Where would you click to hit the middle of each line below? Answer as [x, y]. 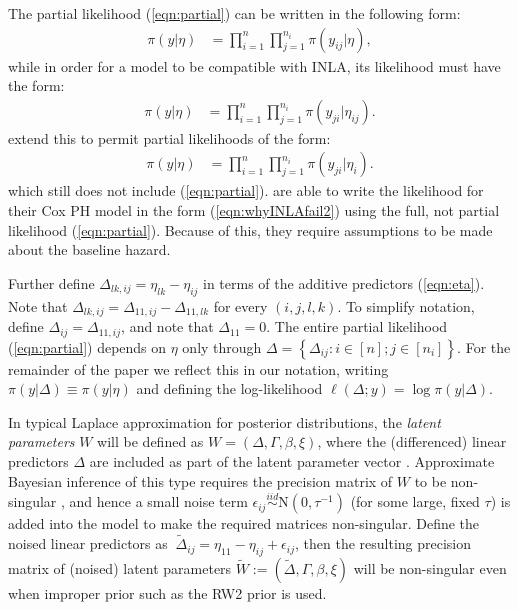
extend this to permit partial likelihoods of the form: [169, 137]
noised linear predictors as [88, 543]
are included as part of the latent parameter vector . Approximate [292, 460]
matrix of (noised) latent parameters [120, 567]
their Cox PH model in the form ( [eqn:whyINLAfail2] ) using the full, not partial [254, 210]
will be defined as [150, 441]
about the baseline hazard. [89, 249]
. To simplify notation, [406, 305]
